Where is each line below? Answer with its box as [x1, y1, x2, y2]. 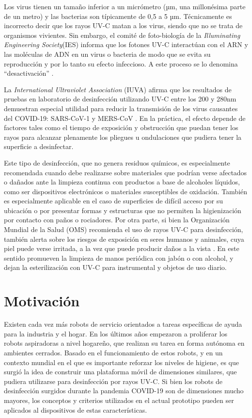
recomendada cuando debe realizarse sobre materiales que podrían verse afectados [4, 167, 247, 177]
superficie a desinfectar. [4, 141, 74, 151]
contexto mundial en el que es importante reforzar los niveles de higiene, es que [4, 357, 239, 367]
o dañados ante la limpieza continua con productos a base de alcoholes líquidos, [4, 177, 240, 187]
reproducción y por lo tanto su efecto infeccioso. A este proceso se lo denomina [4, 58, 238, 68]
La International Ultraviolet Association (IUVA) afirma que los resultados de [4, 84, 232, 94]
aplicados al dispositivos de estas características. [4, 404, 147, 415]
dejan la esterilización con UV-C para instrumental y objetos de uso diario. [4, 262, 227, 272]
